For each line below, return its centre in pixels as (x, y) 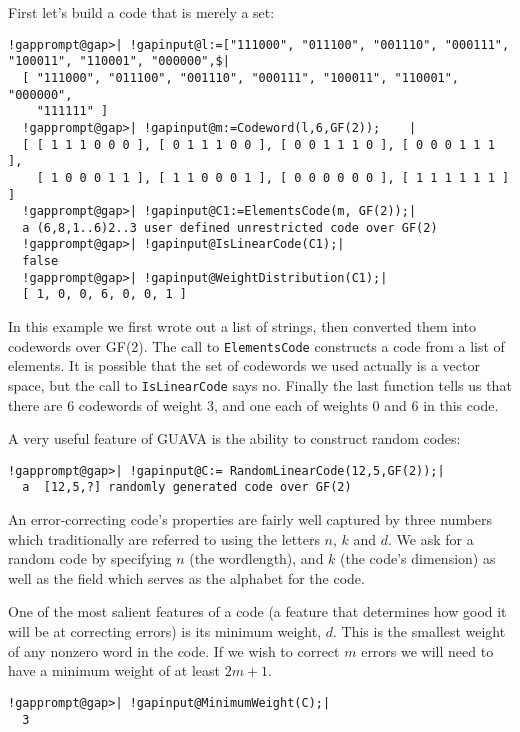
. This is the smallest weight (419, 631)
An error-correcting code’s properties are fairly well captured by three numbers (250, 519)
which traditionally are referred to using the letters (164, 538)
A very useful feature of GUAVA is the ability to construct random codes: (234, 438)
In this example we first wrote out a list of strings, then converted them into (242, 326)
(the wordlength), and (256, 558)
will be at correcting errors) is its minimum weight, (165, 631)
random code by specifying (90, 558)
